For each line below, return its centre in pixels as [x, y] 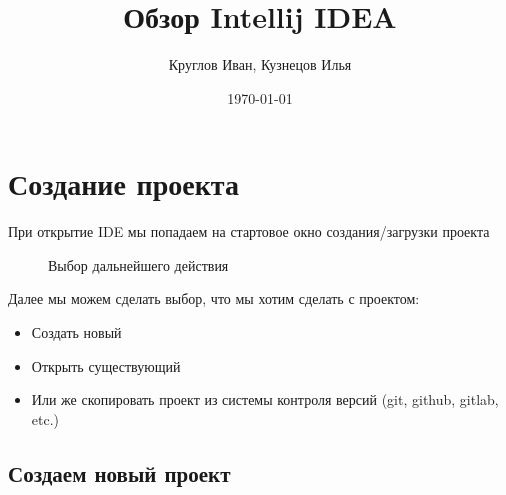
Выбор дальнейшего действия [138, 264]
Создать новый [76, 332]
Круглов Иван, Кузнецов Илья [260, 64]
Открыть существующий [106, 365]
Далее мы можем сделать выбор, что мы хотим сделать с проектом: [214, 298]
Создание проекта [123, 183]
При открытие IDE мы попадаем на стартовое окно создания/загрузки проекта [249, 231]
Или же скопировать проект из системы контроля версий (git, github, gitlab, [265, 399]
